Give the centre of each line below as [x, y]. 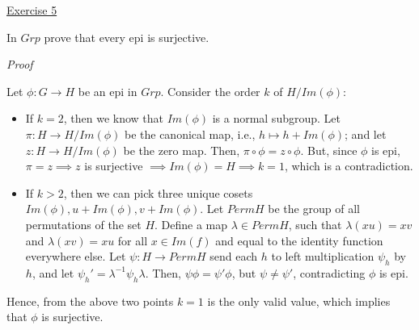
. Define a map [191, 224]
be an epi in [108, 91]
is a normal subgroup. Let [276, 118]
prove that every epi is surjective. [127, 37]
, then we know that [114, 118]
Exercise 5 [32, 10]
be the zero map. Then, [182, 150]
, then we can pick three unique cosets [158, 192]
